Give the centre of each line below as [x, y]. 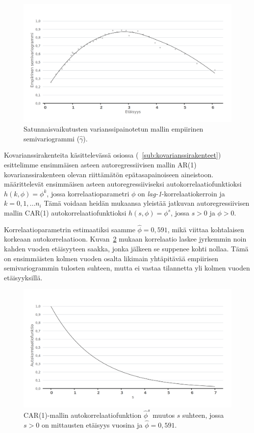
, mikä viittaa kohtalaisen [206, 229]
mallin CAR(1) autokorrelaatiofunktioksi [65, 212]
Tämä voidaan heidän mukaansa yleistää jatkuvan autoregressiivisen [147, 203]
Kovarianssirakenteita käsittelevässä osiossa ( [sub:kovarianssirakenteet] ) [113, 155]
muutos [164, 415]
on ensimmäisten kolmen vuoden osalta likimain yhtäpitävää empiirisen [111, 258]
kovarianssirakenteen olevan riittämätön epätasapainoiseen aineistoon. [109, 174]
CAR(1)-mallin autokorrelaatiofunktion [83, 415]
